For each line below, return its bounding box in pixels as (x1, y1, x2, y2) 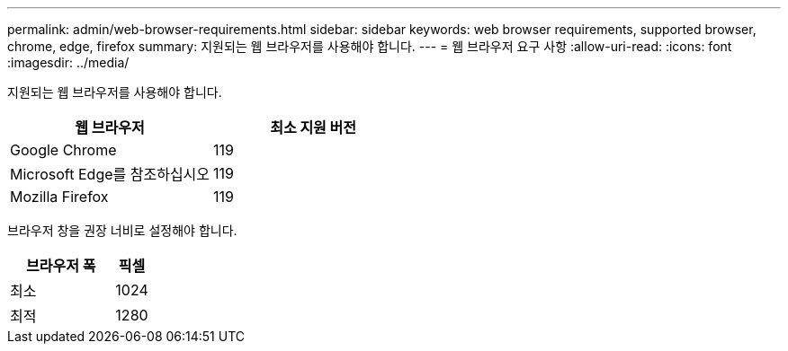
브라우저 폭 (25, 257, 96, 275)
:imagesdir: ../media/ (7, 55, 130, 70)
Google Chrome (10, 141, 117, 159)
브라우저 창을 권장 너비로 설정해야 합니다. (7, 223, 237, 238)
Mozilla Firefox (10, 188, 109, 206)
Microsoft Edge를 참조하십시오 (10, 165, 210, 183)
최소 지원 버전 (270, 118, 357, 136)
